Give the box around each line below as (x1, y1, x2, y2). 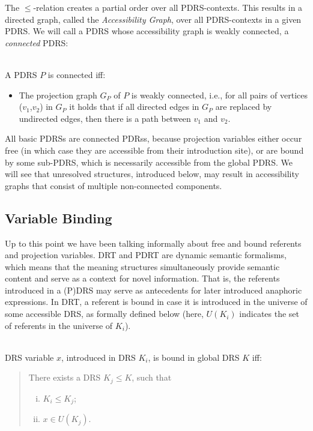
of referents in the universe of (5, 319, 113, 331)
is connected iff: (47, 68, 106, 80)
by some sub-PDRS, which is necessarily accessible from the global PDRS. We (5, 155, 293, 168)
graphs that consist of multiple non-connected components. (5, 179, 222, 191)
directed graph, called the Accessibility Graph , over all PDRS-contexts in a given (5, 13, 302, 25)
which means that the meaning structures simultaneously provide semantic (5, 260, 280, 273)
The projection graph (19, 88, 97, 101)
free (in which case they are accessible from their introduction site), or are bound (5, 143, 304, 156)
